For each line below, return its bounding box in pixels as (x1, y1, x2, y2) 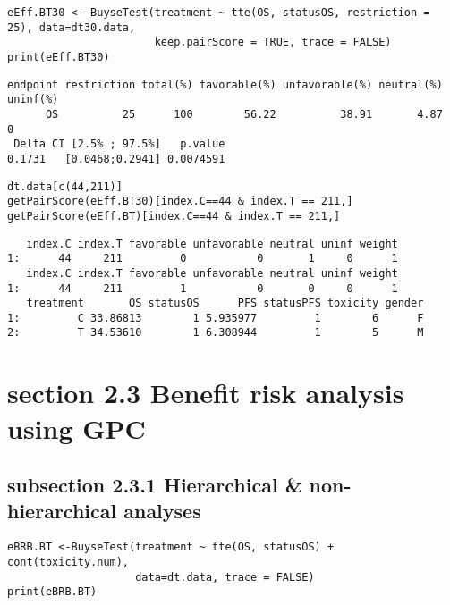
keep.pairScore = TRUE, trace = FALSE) (154, 36, 392, 49)
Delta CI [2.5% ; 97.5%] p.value (13, 138, 225, 151)
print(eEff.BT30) (7, 50, 110, 63)
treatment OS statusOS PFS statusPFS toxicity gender (26, 297, 424, 310)
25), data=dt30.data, (7, 21, 136, 34)
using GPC (7, 409, 146, 446)
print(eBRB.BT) (7, 585, 98, 599)
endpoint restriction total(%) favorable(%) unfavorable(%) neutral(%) (7, 78, 443, 91)
